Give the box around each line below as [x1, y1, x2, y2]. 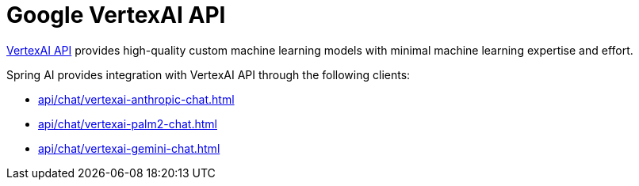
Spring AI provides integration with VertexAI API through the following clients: [6, 67, 411, 82]
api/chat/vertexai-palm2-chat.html [38, 116, 217, 131]
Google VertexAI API [6, 2, 226, 28]
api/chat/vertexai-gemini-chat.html [38, 141, 220, 155]
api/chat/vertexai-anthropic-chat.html [38, 92, 235, 106]
